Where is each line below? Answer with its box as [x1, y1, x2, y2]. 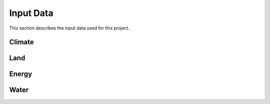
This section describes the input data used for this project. [9, 25, 130, 31]
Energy [9, 70, 32, 78]
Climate [9, 38, 34, 46]
